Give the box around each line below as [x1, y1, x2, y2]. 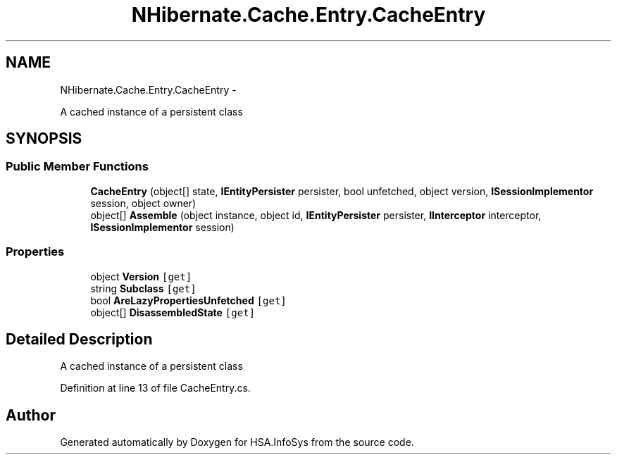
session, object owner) [90, 197, 197, 209]
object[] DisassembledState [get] [90, 306, 256, 318]
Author [6, 406, 56, 424]
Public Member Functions [6, 159, 149, 174]
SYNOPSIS [6, 130, 82, 148]
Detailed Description [6, 330, 153, 348]
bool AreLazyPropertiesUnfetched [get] [90, 294, 287, 306]
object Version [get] [90, 270, 192, 282]
